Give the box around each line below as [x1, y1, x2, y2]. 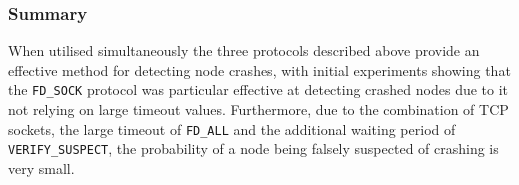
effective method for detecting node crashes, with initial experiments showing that [8, 59, 511, 80]
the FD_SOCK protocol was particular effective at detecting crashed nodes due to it [8, 79, 509, 100]
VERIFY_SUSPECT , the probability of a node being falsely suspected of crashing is [8, 138, 499, 159]
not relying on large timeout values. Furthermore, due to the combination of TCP [8, 99, 509, 120]
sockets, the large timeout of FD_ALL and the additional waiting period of [8, 118, 456, 139]
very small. [8, 157, 75, 178]
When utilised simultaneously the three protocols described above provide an [8, 40, 480, 61]
